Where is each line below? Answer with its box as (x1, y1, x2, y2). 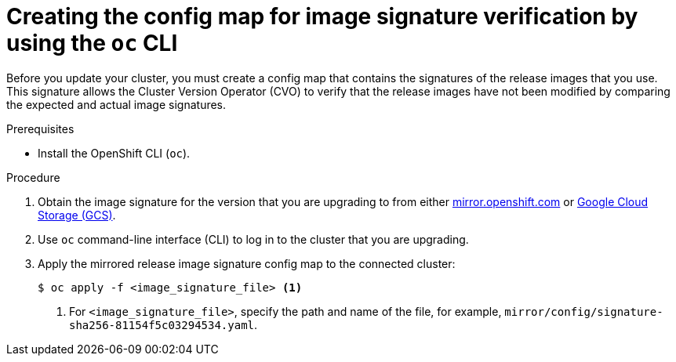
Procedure (6, 170, 60, 184)
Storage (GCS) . (38, 208, 116, 222)
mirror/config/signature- (504, 305, 663, 318)
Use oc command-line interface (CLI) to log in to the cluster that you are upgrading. (38, 232, 469, 246)
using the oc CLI (6, 30, 178, 56)
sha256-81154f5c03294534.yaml (69, 318, 255, 331)
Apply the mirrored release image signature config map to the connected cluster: (38, 256, 456, 270)
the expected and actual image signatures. (6, 97, 227, 111)
